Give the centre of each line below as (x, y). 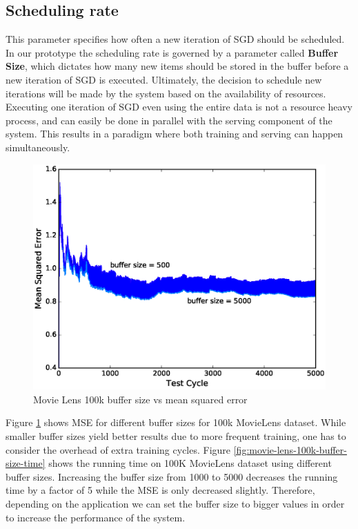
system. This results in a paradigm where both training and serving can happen (175, 134)
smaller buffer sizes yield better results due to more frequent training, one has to (176, 436)
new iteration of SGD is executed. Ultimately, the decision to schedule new (164, 79)
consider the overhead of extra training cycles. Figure (118, 449)
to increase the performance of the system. (96, 517)
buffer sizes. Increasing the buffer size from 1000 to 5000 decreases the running (172, 476)
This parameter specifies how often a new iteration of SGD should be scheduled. (175, 39)
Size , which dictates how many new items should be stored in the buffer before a (177, 66)
